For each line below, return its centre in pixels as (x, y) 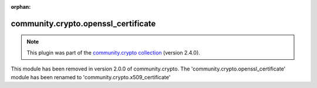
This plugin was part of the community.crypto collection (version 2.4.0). (114, 52)
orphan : (21, 7)
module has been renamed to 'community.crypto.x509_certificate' (91, 77)
